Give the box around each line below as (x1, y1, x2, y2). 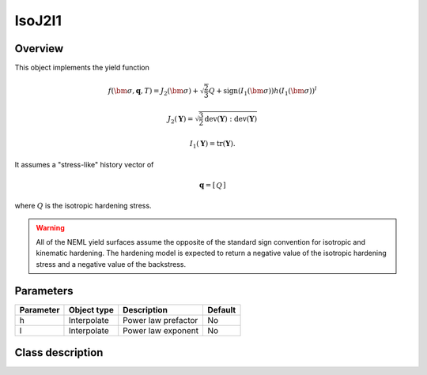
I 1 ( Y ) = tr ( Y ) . (189, 139, 236, 150)
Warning (36, 223, 65, 232)
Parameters (14, 284, 74, 298)
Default (206, 304, 236, 315)
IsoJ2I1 (14, 12, 62, 29)
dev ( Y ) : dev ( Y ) (204, 114, 257, 123)
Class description (14, 346, 104, 359)
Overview (14, 42, 64, 55)
